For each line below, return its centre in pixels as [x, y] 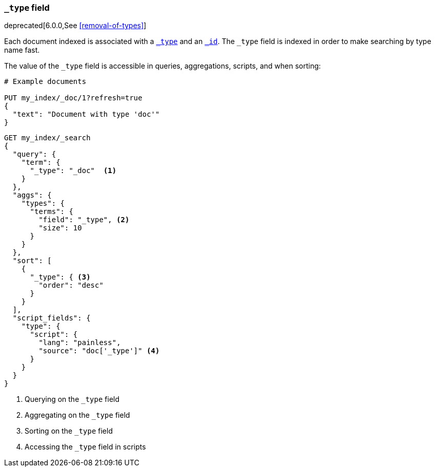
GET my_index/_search [47, 138]
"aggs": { [32, 195]
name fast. [22, 50]
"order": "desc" [71, 285]
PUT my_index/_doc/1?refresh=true [73, 98]
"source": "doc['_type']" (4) [99, 351]
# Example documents [45, 82]
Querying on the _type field [72, 399]
